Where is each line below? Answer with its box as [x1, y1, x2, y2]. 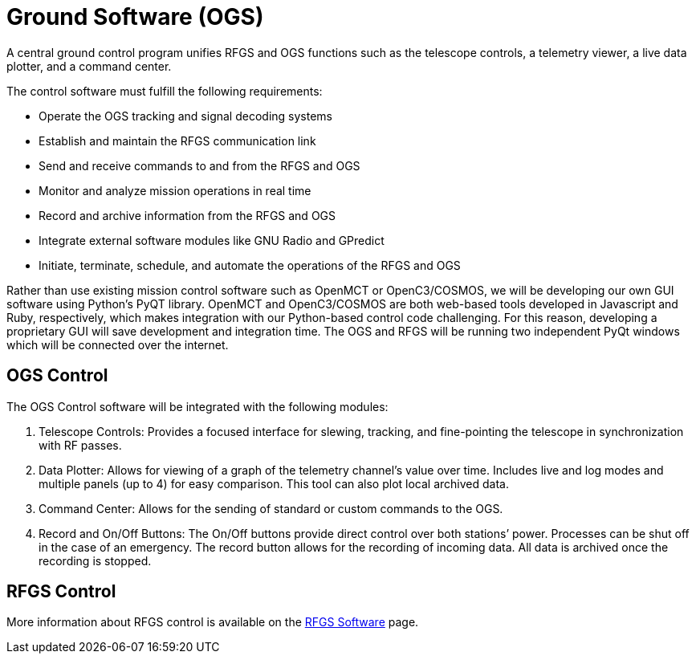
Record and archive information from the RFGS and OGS [39, 208, 336, 222]
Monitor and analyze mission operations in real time [39, 183, 311, 198]
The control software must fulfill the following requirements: [6, 84, 323, 98]
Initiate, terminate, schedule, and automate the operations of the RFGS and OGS [39, 258, 461, 272]
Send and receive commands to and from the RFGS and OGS [39, 158, 360, 173]
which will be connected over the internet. [6, 337, 229, 352]
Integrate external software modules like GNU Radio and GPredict [39, 233, 385, 247]
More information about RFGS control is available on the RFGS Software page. [6, 615, 419, 629]
